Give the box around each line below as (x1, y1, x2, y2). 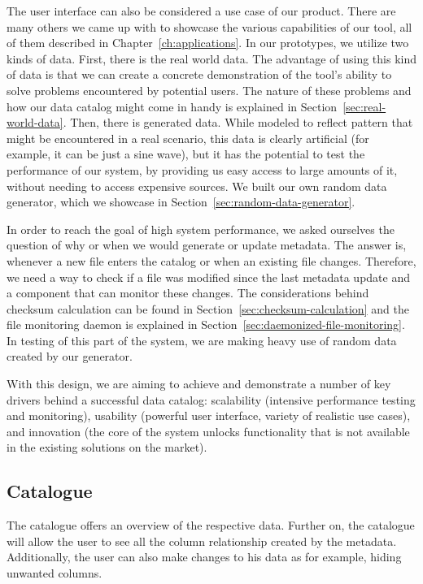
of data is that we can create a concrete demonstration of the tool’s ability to (7, 66, 392, 83)
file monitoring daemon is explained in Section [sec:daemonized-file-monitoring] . (7, 316, 405, 333)
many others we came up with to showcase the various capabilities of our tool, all (7, 18, 412, 35)
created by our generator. (7, 348, 133, 365)
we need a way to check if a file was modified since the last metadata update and (7, 268, 410, 285)
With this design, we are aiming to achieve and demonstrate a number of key (7, 375, 391, 392)
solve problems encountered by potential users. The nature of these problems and (7, 81, 412, 98)
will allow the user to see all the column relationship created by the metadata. (7, 532, 397, 549)
